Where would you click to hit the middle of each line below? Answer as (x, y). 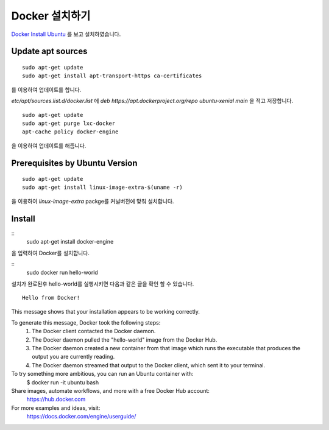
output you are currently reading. (73, 357)
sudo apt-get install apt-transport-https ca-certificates (112, 76)
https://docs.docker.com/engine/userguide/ (81, 417)
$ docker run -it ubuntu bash (63, 382)
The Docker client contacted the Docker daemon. (94, 331)
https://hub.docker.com (56, 400)
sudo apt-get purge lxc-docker (69, 123)
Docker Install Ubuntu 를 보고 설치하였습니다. (66, 34)
